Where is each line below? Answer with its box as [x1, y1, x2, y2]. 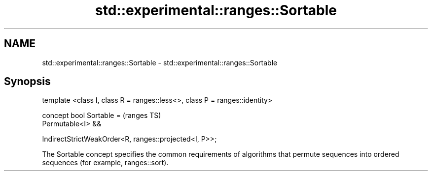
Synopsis [4, 75, 51, 88]
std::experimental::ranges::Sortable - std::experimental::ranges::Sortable [42, 58, 278, 67]
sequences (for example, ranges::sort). [42, 158, 169, 167]
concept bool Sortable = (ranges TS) [42, 111, 161, 120]
